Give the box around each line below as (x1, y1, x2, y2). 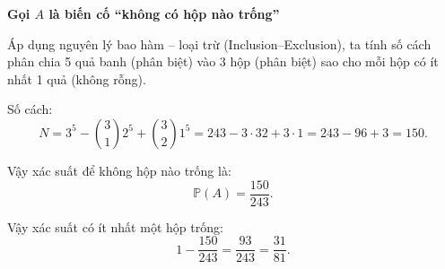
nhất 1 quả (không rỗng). (7, 69, 146, 88)
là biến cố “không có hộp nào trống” (48, 4, 280, 22)
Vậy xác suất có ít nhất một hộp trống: (7, 217, 223, 236)
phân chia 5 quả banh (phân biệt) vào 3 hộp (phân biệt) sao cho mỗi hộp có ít (7, 52, 439, 71)
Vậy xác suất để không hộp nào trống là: (7, 161, 231, 179)
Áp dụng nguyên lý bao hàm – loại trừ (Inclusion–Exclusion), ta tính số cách (7, 34, 432, 53)
